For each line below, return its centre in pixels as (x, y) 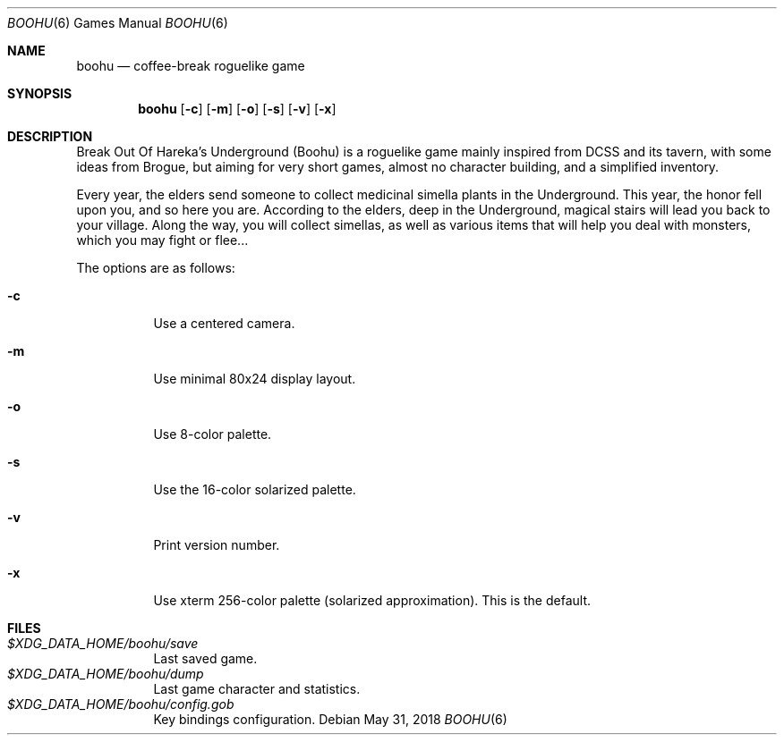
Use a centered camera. (224, 323)
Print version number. (217, 545)
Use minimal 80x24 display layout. (255, 379)
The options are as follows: (156, 268)
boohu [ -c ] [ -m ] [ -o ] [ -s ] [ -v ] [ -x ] (237, 109)
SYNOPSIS (40, 93)
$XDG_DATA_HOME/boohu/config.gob (121, 704)
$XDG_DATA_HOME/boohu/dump (106, 674)
